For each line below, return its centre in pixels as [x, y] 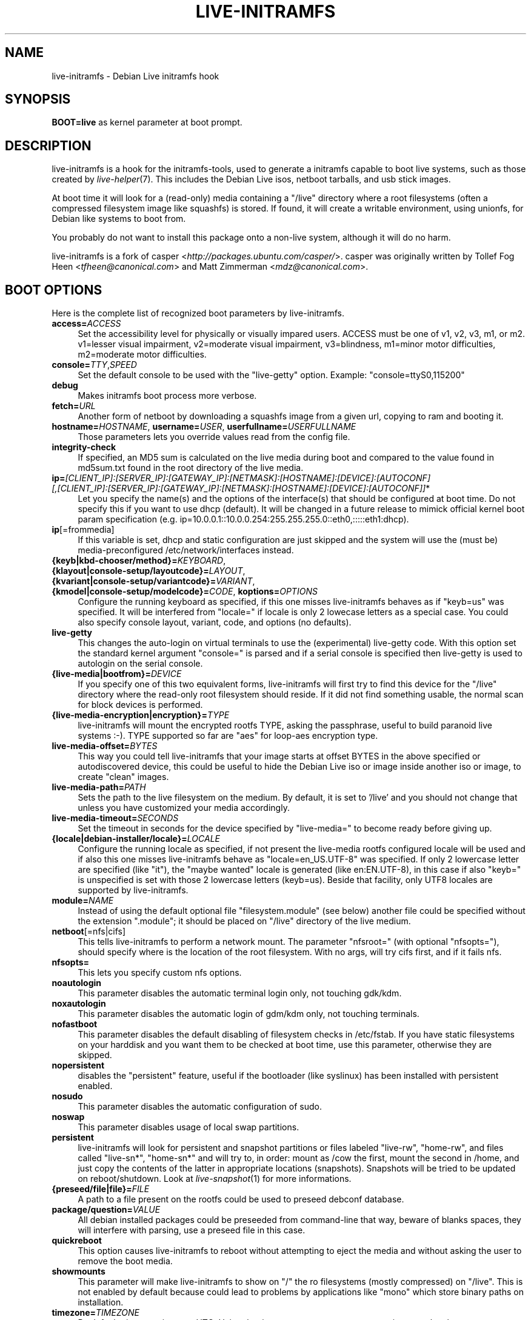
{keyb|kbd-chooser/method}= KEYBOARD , [139, 561]
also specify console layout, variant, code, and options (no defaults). [215, 622]
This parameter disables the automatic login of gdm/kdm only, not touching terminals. [249, 1014]
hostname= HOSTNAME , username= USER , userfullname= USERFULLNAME [204, 427]
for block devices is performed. [140, 705]
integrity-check [84, 447]
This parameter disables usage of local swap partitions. [189, 1127]
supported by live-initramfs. [133, 890]
